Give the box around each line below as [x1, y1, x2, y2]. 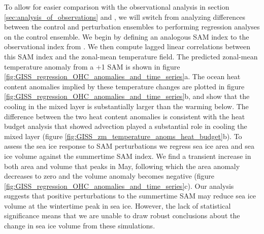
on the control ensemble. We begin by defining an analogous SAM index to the [4, 31, 249, 42]
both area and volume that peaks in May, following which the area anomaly [4, 160, 240, 171]
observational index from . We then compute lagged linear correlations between [4, 41, 250, 52]
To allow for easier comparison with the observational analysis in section [4, 2, 229, 12]
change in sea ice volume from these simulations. [4, 220, 155, 231]
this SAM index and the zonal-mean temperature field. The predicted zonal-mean [4, 51, 258, 61]
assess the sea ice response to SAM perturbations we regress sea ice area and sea [4, 141, 254, 151]
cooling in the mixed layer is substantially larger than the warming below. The [4, 101, 249, 111]
